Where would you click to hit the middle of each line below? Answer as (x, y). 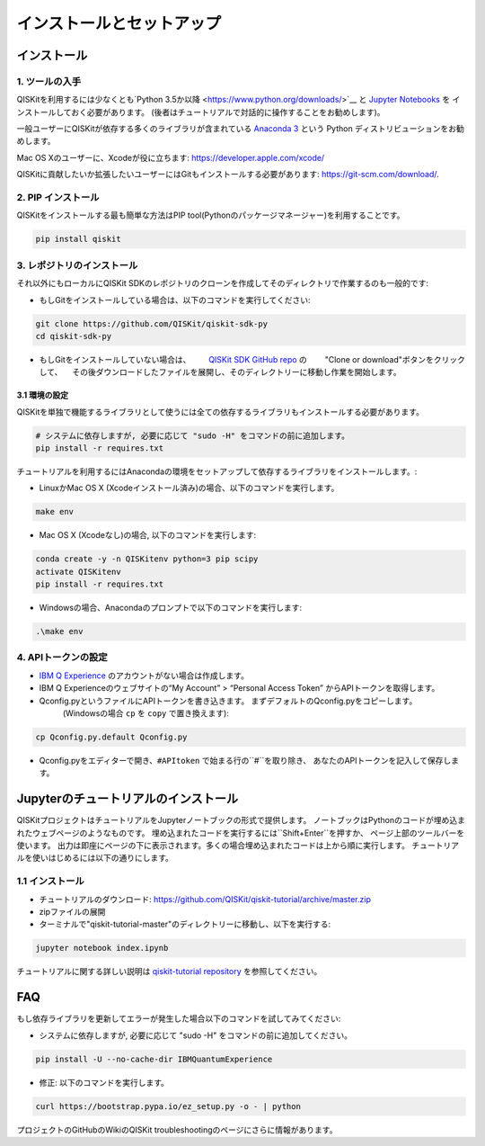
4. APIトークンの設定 (62, 658)
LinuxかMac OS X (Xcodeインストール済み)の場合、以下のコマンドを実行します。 (189, 488)
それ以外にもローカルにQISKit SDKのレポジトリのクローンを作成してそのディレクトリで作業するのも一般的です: (222, 283)
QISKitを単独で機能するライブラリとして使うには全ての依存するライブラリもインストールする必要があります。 (220, 412)
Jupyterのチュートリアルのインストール (128, 799)
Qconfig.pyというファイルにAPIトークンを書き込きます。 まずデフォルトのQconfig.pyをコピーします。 (228, 701)
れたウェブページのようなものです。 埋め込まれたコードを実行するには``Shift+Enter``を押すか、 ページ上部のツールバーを (241, 833)
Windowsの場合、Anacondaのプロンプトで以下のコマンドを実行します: (171, 608)
